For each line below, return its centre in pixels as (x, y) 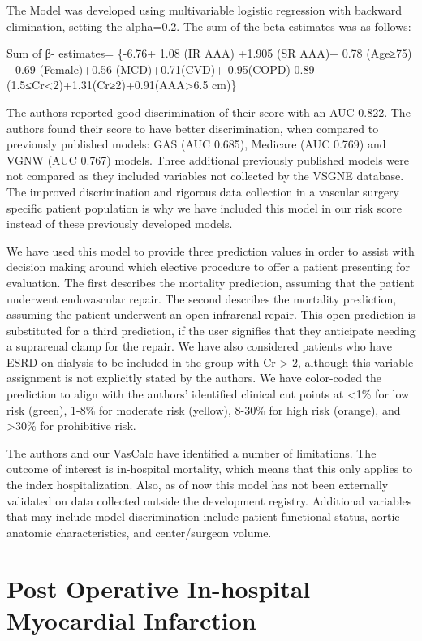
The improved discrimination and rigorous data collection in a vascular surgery (203, 191)
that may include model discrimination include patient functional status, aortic (203, 516)
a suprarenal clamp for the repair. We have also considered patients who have (199, 346)
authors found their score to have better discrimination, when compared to (193, 128)
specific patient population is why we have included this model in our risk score (205, 207)
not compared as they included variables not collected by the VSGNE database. (205, 176)
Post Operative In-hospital (159, 588)
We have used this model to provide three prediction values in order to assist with (211, 250)
